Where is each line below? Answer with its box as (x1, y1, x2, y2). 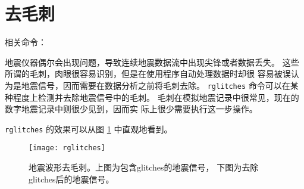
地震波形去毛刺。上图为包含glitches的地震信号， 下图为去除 (29, 161, 259, 173)
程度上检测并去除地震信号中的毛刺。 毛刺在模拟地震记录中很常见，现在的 (12, 91, 299, 103)
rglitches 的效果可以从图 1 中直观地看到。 (5, 122, 173, 135)
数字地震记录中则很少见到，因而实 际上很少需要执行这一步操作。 (5, 103, 258, 115)
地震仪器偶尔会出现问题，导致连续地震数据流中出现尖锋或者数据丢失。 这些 (5, 55, 299, 68)
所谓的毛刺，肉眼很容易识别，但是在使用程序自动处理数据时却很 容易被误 (5, 67, 291, 80)
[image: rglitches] (29, 144, 105, 153)
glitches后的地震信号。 (29, 172, 114, 185)
